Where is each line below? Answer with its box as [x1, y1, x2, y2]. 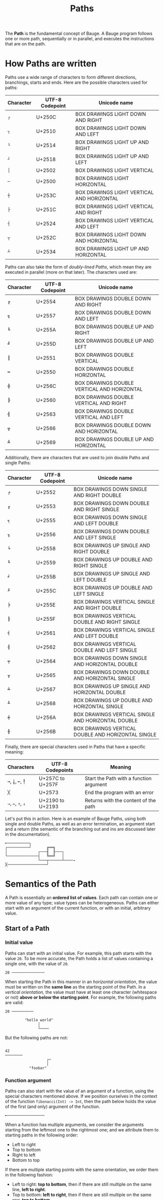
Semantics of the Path [5, 878, 97, 890]
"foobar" [29, 1065, 47, 1070]
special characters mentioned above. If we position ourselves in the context [5, 1093, 158, 1099]
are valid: [5, 999, 24, 1005]
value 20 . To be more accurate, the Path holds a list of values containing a [5, 955, 153, 961]
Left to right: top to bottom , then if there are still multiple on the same [12, 1181, 152, 1187]
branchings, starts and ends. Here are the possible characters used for [5, 79, 148, 86]
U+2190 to [39, 797, 64, 804]
